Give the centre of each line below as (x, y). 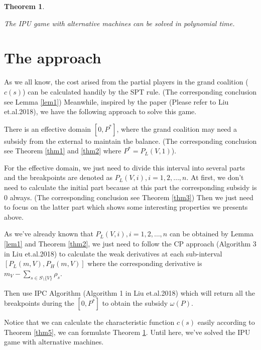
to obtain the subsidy (135, 303)
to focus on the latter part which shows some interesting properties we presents (126, 207)
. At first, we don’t (215, 177)
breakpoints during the (39, 303)
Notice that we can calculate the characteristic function (89, 322)
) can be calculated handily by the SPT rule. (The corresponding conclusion (140, 91)
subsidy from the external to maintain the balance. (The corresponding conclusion (130, 141)
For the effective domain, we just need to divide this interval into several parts (125, 167)
